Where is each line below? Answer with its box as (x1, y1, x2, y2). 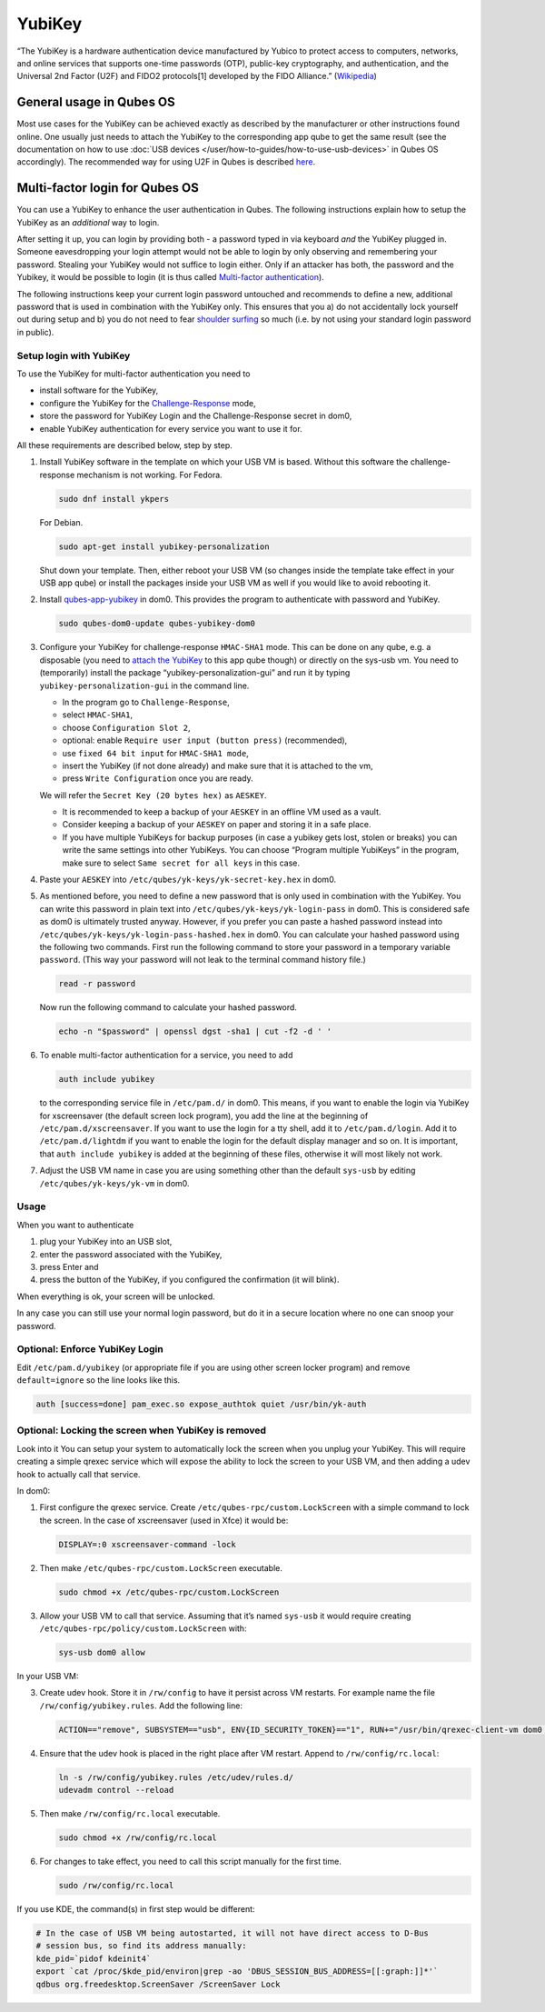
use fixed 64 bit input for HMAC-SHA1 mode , (62, 747, 249, 758)
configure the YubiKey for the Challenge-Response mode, (39, 397, 256, 408)
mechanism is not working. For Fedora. (76, 469, 223, 480)
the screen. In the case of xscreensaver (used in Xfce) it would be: (39, 1515, 289, 1526)
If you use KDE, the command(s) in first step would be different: (16, 1904, 255, 1915)
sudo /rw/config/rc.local (58, 1880, 174, 1891)
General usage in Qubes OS (16, 95, 176, 110)
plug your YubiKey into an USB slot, (39, 1236, 173, 1247)
